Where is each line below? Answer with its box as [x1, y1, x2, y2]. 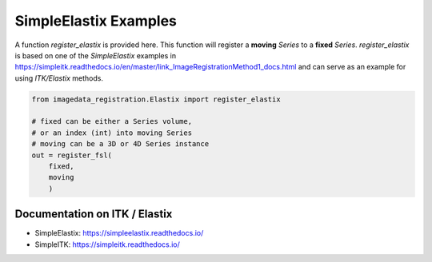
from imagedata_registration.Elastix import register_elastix [31, 94, 281, 104]
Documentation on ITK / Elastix [14, 208, 173, 221]
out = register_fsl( [31, 150, 112, 160]
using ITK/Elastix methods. [14, 73, 104, 83]
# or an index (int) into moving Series [31, 128, 192, 137]
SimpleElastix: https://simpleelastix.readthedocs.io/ [34, 228, 204, 238]
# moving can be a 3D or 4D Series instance [31, 140, 210, 149]
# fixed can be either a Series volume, [31, 117, 192, 126]
